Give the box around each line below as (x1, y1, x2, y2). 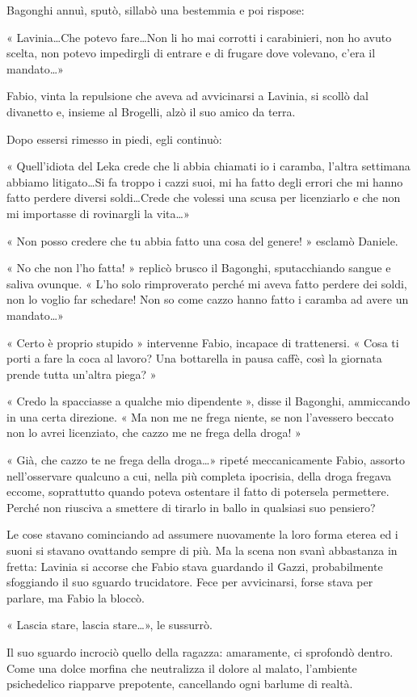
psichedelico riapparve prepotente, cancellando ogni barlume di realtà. (6, 675, 353, 692)
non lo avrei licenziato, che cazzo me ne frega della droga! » (6, 424, 301, 441)
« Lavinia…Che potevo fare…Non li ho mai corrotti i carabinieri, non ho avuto (6, 28, 392, 45)
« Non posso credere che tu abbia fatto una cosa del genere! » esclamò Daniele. (6, 232, 398, 249)
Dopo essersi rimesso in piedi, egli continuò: (6, 130, 222, 147)
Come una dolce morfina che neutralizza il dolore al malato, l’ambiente (6, 659, 357, 676)
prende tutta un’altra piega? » (6, 365, 157, 382)
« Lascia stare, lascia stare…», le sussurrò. (6, 616, 213, 633)
